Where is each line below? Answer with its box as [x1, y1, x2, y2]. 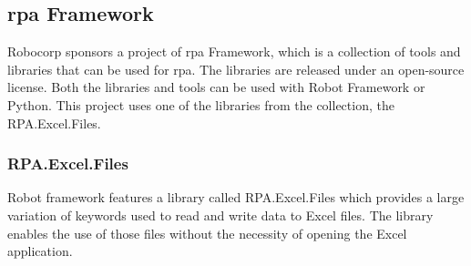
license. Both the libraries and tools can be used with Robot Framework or [7, 77, 425, 97]
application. [7, 241, 73, 261]
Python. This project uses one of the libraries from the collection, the [7, 95, 394, 114]
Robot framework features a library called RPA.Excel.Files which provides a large [7, 188, 465, 207]
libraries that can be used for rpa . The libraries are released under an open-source [7, 59, 465, 78]
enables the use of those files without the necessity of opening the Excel [7, 223, 407, 242]
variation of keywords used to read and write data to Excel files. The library [7, 205, 434, 224]
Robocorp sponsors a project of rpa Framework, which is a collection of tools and [7, 42, 461, 61]
